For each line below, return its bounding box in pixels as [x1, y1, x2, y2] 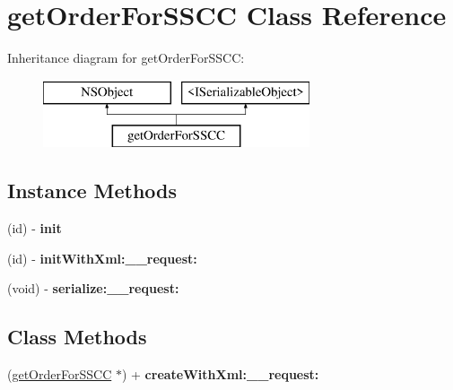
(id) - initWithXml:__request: [7, 248, 197, 267]
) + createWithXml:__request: [121, 365, 319, 384]
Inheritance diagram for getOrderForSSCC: [7, 48, 245, 67]
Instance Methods [7, 177, 177, 204]
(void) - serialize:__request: [7, 279, 179, 298]
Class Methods [7, 323, 147, 351]
